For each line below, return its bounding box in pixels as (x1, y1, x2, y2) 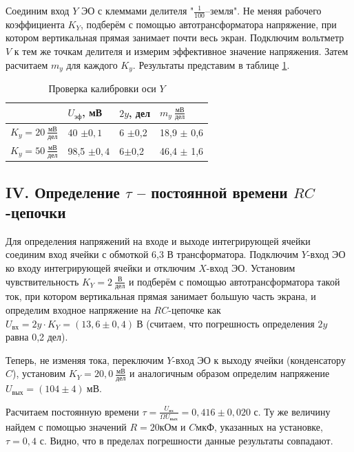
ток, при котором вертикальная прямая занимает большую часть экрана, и (6, 289, 316, 303)
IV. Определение (6, 181, 120, 202)
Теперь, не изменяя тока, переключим (6, 352, 164, 367)
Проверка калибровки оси (48, 81, 156, 96)
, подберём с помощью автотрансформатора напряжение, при (80, 17, 337, 31)
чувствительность (6, 274, 79, 288)
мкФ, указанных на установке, (196, 419, 323, 433)
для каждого (66, 57, 118, 72)
